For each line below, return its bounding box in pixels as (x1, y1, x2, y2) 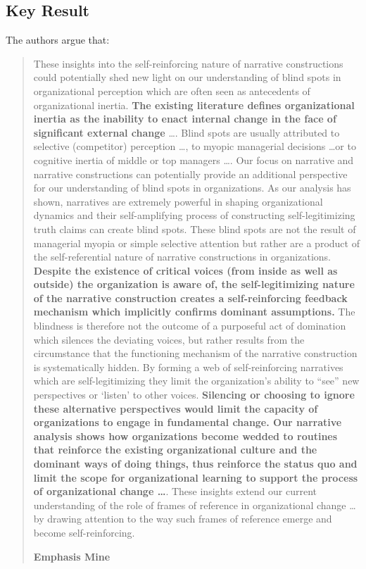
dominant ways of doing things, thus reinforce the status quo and (33, 456, 358, 471)
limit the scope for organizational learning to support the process (33, 470, 358, 484)
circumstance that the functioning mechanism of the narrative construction (33, 346, 358, 361)
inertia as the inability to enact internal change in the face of (33, 111, 336, 126)
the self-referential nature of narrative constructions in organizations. (33, 249, 331, 264)
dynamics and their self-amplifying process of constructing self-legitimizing (33, 208, 355, 223)
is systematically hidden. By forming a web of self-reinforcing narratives (33, 359, 343, 374)
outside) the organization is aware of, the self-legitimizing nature (33, 277, 355, 292)
